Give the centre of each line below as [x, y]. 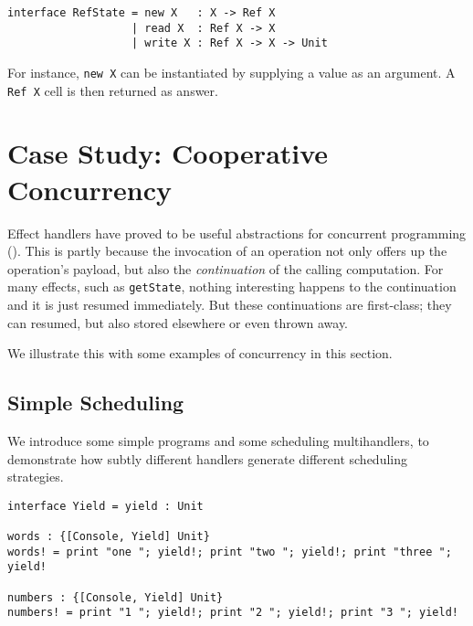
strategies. [36, 477]
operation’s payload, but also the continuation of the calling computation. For [226, 268]
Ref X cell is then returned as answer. [113, 90]
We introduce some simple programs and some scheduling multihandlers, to [218, 441]
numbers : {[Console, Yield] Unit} [116, 597]
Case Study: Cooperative [168, 153]
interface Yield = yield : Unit [105, 506]
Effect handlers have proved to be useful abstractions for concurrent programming [237, 233]
